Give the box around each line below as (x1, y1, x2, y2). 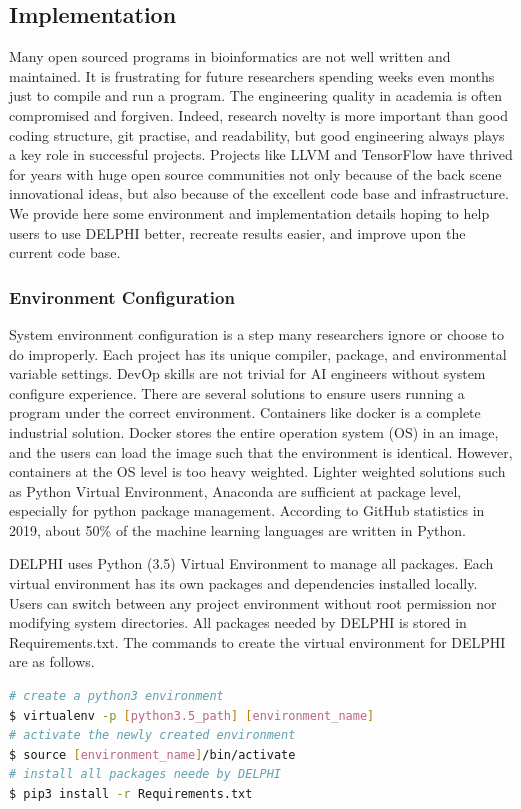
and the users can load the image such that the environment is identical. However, (9, 441, 513, 462)
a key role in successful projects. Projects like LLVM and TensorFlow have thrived (9, 144, 513, 165)
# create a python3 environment (9, 689, 224, 704)
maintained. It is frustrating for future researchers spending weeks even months (9, 65, 495, 86)
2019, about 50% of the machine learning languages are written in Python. (9, 519, 466, 540)
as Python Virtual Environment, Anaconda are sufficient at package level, (9, 480, 462, 501)
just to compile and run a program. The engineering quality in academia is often (9, 85, 503, 106)
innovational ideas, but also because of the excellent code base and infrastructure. (9, 183, 509, 204)
